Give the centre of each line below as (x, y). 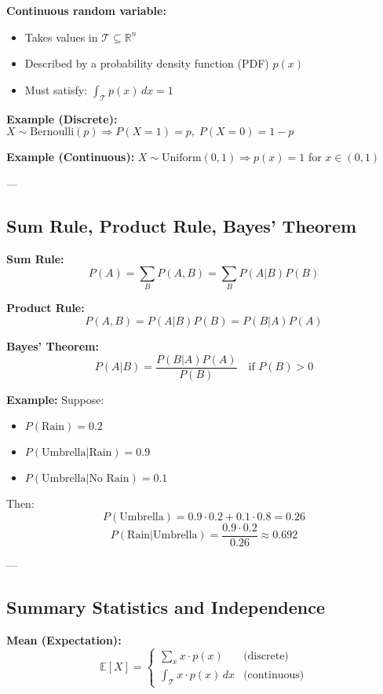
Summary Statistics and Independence (166, 606)
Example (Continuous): (71, 157)
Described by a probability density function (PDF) (147, 63)
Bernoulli (52, 132)
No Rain (109, 479)
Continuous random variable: (86, 10)
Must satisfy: (56, 89)
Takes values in (61, 37)
